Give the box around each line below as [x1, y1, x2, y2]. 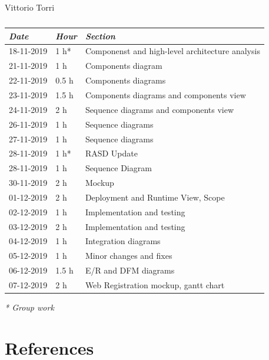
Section [85, 29, 115, 42]
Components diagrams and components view [85, 88, 246, 101]
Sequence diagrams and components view [85, 103, 234, 115]
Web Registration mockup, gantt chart [85, 278, 225, 291]
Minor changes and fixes [85, 249, 172, 262]
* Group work [5, 301, 54, 314]
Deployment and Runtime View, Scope [85, 191, 225, 203]
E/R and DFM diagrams [85, 264, 175, 276]
